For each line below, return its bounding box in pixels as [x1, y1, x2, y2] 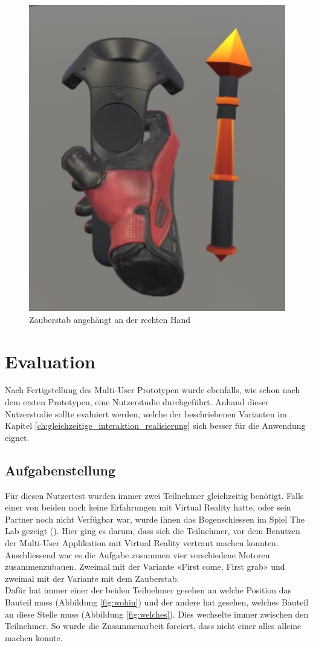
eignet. [5, 431, 30, 443]
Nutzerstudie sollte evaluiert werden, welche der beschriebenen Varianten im [5, 407, 287, 420]
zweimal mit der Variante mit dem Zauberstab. [5, 572, 179, 584]
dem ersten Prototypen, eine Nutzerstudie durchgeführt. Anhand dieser [5, 396, 269, 408]
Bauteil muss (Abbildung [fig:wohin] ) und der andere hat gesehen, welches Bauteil [5, 596, 309, 608]
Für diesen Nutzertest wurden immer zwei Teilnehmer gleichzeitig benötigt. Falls [5, 489, 304, 501]
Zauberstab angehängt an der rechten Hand [29, 313, 190, 325]
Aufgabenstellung [5, 460, 116, 479]
